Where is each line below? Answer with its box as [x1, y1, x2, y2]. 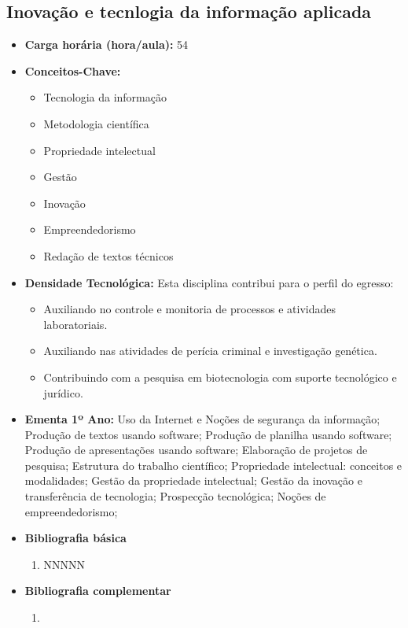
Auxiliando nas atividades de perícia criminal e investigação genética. [43, 342, 377, 359]
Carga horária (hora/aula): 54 [24, 36, 189, 53]
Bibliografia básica [24, 530, 127, 546]
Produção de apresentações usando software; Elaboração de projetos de [24, 441, 368, 458]
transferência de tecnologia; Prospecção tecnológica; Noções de [24, 488, 326, 504]
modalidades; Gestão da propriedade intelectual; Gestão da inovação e [24, 472, 362, 489]
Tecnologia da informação [43, 89, 167, 105]
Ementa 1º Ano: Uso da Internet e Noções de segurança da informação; [24, 411, 380, 427]
